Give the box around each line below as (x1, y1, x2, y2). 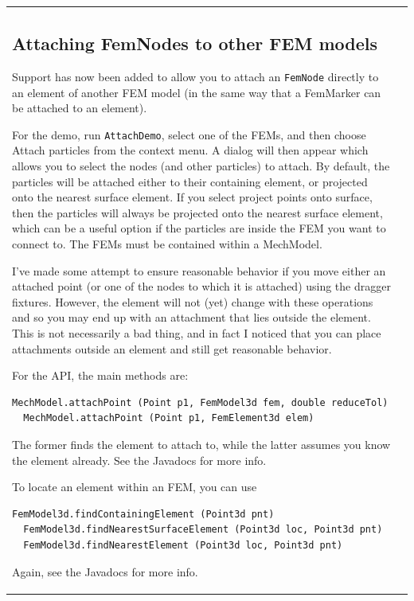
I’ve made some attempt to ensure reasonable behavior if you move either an (12, 262, 386, 279)
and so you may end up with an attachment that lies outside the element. (12, 309, 371, 326)
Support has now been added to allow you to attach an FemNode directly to (12, 68, 379, 84)
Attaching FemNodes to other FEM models (12, 31, 377, 56)
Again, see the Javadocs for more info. (12, 563, 198, 580)
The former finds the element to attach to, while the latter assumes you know (12, 435, 391, 452)
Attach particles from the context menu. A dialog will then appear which (12, 142, 369, 158)
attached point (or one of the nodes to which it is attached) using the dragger (12, 278, 391, 295)
